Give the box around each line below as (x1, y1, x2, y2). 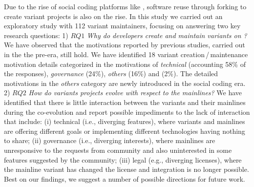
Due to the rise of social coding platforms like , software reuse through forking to (4, 1, 247, 11)
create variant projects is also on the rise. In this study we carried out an (4, 11, 223, 21)
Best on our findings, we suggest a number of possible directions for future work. (4, 173, 245, 184)
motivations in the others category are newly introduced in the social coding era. (4, 78, 246, 88)
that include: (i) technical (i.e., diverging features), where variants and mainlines (4, 116, 245, 126)
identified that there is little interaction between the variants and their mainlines (4, 97, 246, 107)
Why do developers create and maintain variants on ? (86, 30, 247, 40)
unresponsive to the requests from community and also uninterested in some (4, 145, 232, 155)
